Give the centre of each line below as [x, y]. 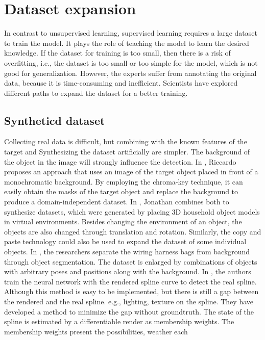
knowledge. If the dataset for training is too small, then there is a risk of [117, 53]
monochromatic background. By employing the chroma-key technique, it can [124, 181]
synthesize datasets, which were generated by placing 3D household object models [132, 211]
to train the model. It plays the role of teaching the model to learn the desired [127, 43]
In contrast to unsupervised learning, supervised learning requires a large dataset [131, 33]
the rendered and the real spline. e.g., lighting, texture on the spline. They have [129, 301]
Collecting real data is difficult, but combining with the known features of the [126, 141]
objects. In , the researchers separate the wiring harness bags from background [127, 252]
